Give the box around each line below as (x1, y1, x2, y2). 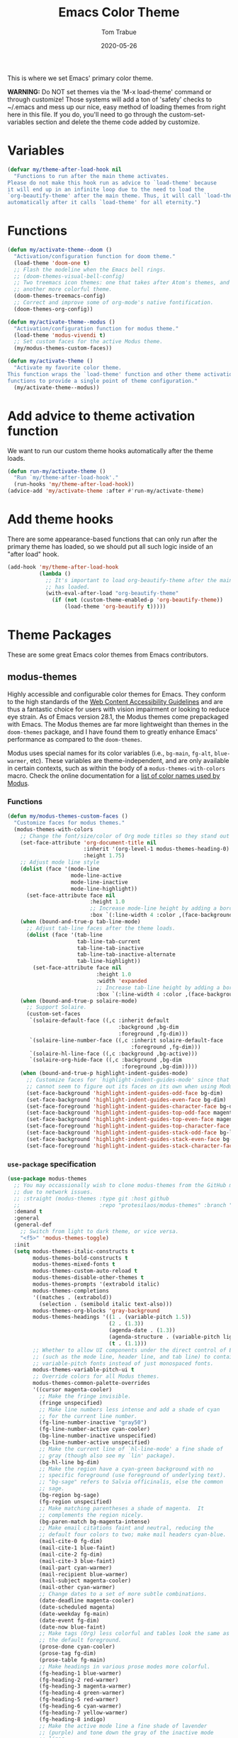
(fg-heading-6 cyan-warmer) (38, 1703, 122, 1710)
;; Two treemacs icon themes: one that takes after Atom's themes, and (13, 279, 230, 286)
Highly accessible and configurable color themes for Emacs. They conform (7, 689, 227, 698)
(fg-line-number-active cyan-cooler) (38, 1426, 151, 1433)
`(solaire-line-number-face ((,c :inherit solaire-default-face (29, 1037, 223, 1044)
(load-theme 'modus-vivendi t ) (13, 331, 106, 339)
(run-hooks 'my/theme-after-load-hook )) (13, 481, 135, 488)
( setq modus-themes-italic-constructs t (13, 1247, 135, 1255)
